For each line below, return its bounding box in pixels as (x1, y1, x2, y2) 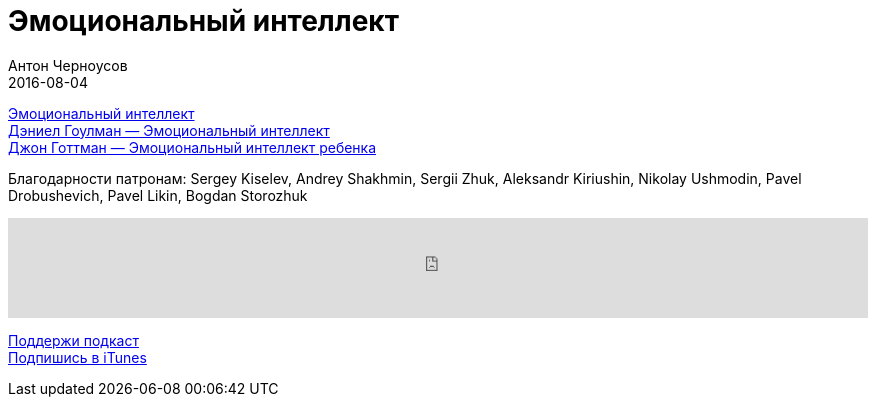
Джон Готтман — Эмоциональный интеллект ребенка (8, 138, 377, 156)
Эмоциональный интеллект (8, 4, 399, 38)
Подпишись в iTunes (8, 348, 147, 366)
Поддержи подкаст (8, 331, 139, 349)
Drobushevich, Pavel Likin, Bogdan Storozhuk (8, 186, 308, 204)
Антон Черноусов (8, 56, 128, 74)
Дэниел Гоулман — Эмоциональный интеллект (8, 121, 330, 139)
